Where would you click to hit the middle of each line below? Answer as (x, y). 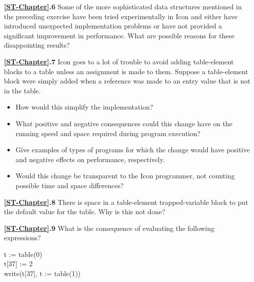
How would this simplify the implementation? (84, 107)
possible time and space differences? (70, 185)
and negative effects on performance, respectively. (90, 159)
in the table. (22, 90)
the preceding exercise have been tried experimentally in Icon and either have (121, 16)
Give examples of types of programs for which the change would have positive (133, 150)
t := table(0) (23, 254)
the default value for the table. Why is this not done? (85, 211)
